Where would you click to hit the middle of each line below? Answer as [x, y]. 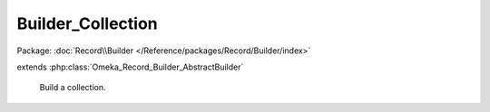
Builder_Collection [87, 23]
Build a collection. [73, 88]
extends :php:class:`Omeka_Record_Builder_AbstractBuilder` [130, 67]
